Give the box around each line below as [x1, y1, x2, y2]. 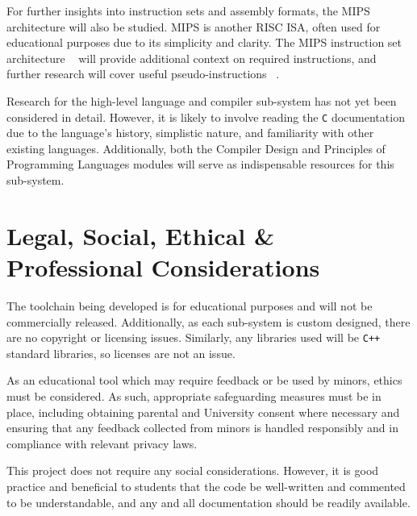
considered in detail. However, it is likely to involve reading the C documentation [6, 108, 405, 125]
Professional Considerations [6, 250, 320, 283]
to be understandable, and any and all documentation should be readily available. [6, 493, 411, 510]
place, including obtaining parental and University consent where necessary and [6, 403, 400, 420]
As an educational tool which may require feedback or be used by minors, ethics [6, 372, 402, 389]
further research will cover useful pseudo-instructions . [6, 65, 280, 82]
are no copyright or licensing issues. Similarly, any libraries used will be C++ [6, 329, 381, 346]
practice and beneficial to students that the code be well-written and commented [6, 477, 406, 494]
